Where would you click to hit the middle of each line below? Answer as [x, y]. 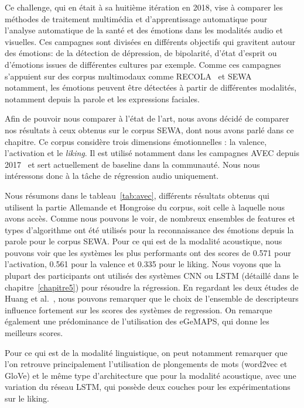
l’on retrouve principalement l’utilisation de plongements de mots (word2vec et [146, 364]
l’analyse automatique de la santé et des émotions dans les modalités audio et [144, 30]
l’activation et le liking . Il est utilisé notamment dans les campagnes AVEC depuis [152, 153]
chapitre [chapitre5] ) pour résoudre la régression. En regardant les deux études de [152, 287]
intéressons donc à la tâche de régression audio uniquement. [112, 176]
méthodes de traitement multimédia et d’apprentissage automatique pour [136, 18]
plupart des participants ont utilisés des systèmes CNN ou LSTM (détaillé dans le [152, 276]
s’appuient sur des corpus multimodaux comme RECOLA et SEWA [128, 76]
